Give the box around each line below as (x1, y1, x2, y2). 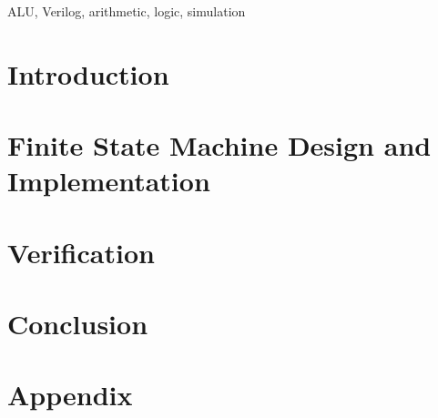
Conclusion (7, 305, 148, 342)
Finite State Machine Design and (7, 127, 432, 164)
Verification (7, 233, 155, 270)
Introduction (7, 55, 169, 92)
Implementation (7, 162, 210, 199)
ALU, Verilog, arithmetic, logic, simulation (7, 2, 246, 20)
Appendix (7, 376, 133, 413)
